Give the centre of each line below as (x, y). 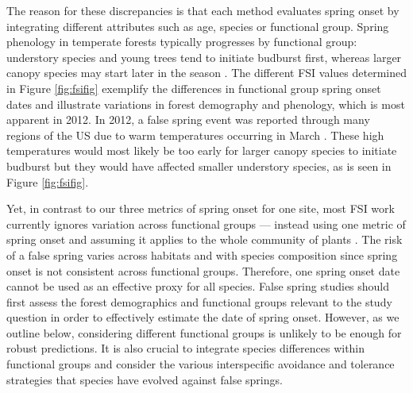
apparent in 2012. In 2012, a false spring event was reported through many (188, 119)
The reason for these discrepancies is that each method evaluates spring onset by (203, 10)
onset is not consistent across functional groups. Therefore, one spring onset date (203, 270)
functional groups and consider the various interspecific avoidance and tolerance (201, 364)
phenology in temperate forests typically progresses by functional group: (182, 42)
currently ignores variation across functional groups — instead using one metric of (206, 223)
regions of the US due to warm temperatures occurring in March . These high (195, 135)
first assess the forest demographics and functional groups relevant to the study (199, 301)
